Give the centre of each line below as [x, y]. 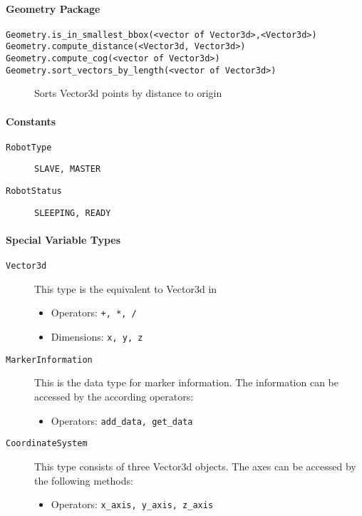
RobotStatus [34, 191]
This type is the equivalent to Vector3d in [126, 288]
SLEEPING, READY [73, 213]
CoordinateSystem [47, 444]
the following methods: [84, 480]
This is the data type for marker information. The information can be [186, 382]
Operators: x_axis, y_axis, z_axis [132, 504]
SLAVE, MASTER [68, 169]
